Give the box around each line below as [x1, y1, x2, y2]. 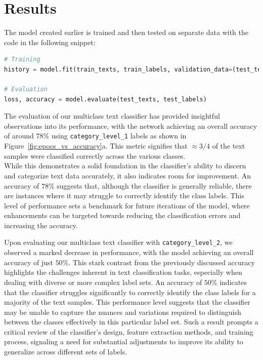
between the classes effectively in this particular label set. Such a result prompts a [4, 316, 258, 327]
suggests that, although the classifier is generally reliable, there [57, 180, 252, 191]
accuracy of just [4, 257, 53, 267]
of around [4, 130, 34, 141]
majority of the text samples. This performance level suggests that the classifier [4, 297, 250, 307]
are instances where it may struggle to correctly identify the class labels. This [4, 190, 244, 201]
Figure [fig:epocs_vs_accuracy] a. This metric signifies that [4, 140, 188, 151]
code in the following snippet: [4, 37, 96, 47]
